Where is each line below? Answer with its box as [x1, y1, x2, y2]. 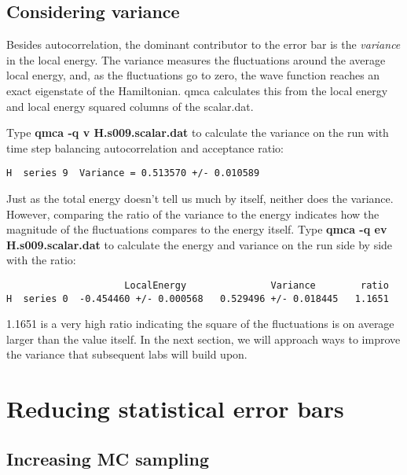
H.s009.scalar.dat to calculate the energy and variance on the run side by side [6, 236, 393, 252]
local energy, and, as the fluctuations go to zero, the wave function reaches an [6, 67, 380, 83]
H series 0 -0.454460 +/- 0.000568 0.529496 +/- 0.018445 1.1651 [6, 293, 389, 304]
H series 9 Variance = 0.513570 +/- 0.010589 [6, 168, 260, 179]
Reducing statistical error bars [6, 392, 344, 425]
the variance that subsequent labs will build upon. [6, 346, 247, 363]
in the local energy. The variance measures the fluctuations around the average [6, 51, 386, 68]
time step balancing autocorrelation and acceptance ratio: [6, 139, 284, 156]
